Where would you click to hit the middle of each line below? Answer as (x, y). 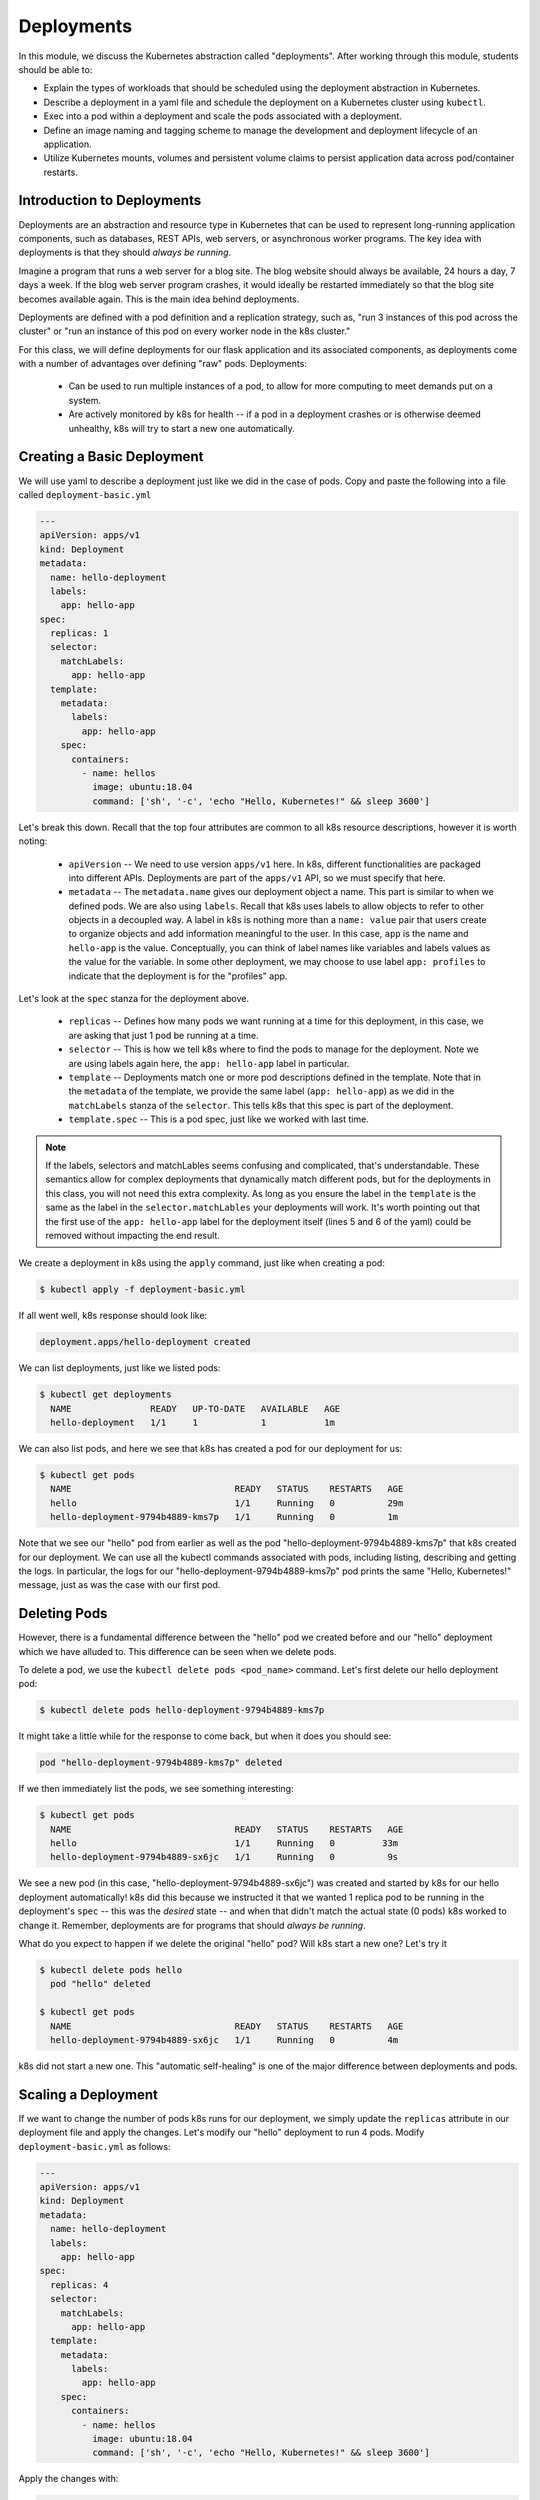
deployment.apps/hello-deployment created (145, 1342)
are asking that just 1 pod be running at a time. (163, 1035)
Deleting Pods (63, 1613)
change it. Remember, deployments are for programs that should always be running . (192, 1925)
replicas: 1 (79, 633)
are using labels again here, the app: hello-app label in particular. (209, 1063)
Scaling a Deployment (88, 2094)
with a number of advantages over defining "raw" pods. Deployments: (162, 364)
